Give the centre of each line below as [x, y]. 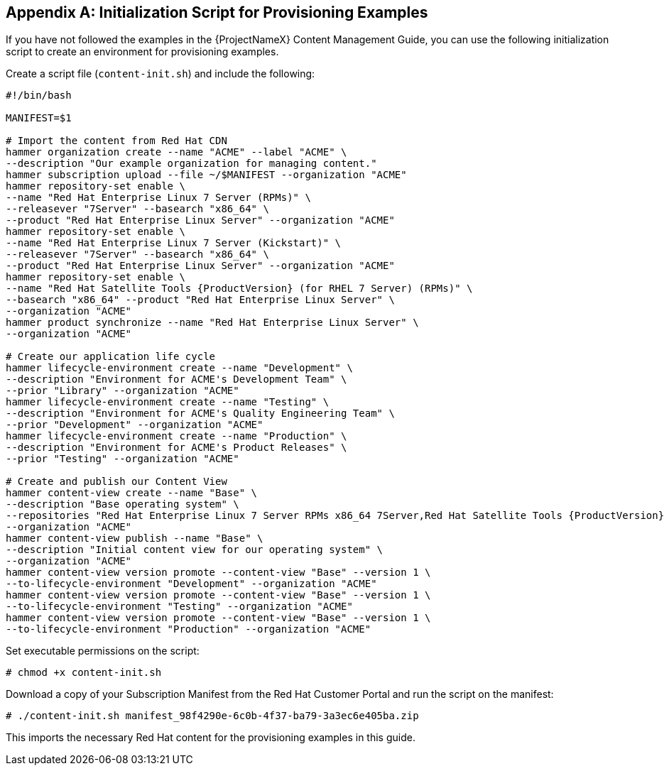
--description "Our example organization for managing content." [191, 164]
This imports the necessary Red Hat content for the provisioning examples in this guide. [211, 738]
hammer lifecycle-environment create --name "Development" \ [179, 368]
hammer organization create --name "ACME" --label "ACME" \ [176, 152]
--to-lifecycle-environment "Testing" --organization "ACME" [179, 607]
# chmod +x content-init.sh [84, 673]
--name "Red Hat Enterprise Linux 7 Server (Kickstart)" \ [174, 243]
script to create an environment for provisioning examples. [142, 52]
